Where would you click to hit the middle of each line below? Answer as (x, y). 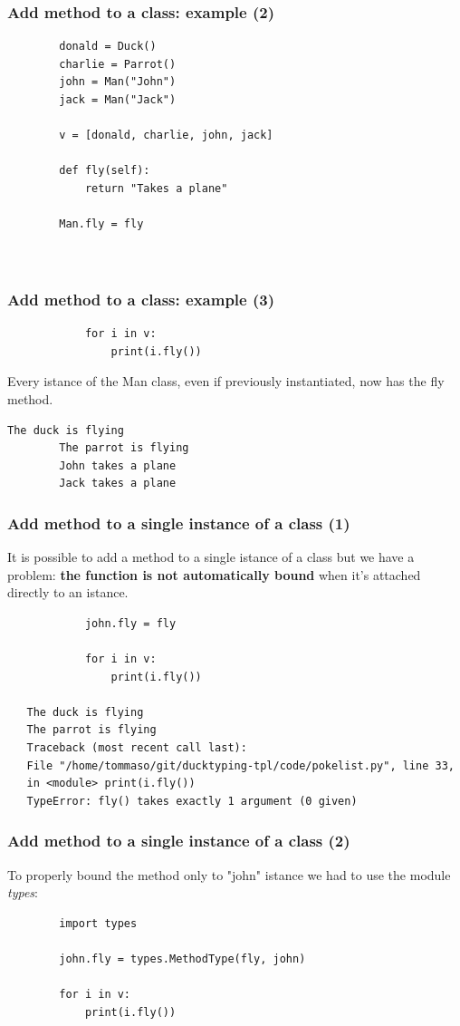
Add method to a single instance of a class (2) (179, 841)
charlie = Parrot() (118, 64)
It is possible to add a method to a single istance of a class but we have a (211, 557)
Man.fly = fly (101, 224)
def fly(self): (105, 171)
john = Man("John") (118, 82)
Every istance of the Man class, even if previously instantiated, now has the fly (226, 381)
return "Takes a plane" (156, 188)
